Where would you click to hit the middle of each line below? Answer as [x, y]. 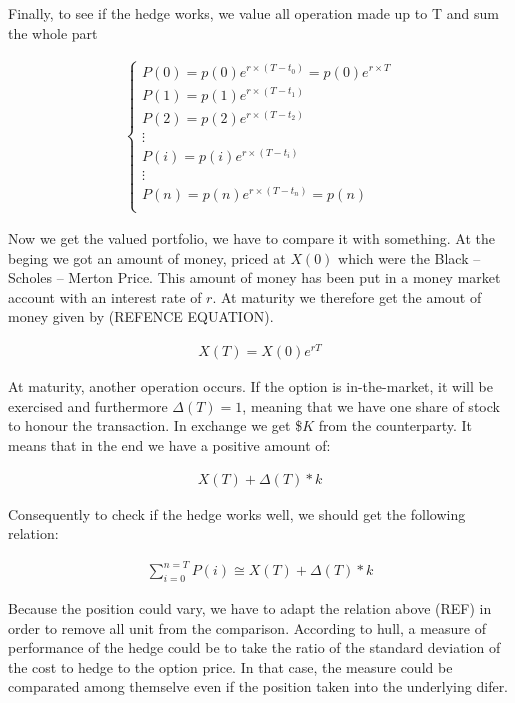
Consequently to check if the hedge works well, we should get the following [237, 513]
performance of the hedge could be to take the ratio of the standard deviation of [254, 647]
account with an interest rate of [105, 296]
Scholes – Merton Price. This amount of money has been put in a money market [254, 277]
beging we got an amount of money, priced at [147, 257]
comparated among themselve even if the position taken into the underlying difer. [258, 686]
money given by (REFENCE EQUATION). [141, 316]
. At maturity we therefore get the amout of [347, 296]
